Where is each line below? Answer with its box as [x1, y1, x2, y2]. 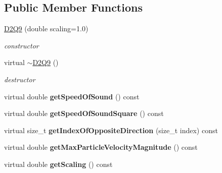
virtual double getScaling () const [4, 158, 113, 169]
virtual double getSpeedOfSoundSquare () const [4, 108, 164, 119]
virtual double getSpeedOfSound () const [4, 91, 140, 101]
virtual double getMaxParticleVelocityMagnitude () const [4, 142, 198, 152]
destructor [4, 74, 35, 84]
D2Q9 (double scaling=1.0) [4, 23, 88, 34]
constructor [4, 40, 39, 50]
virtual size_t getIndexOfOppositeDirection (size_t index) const [4, 125, 218, 135]
